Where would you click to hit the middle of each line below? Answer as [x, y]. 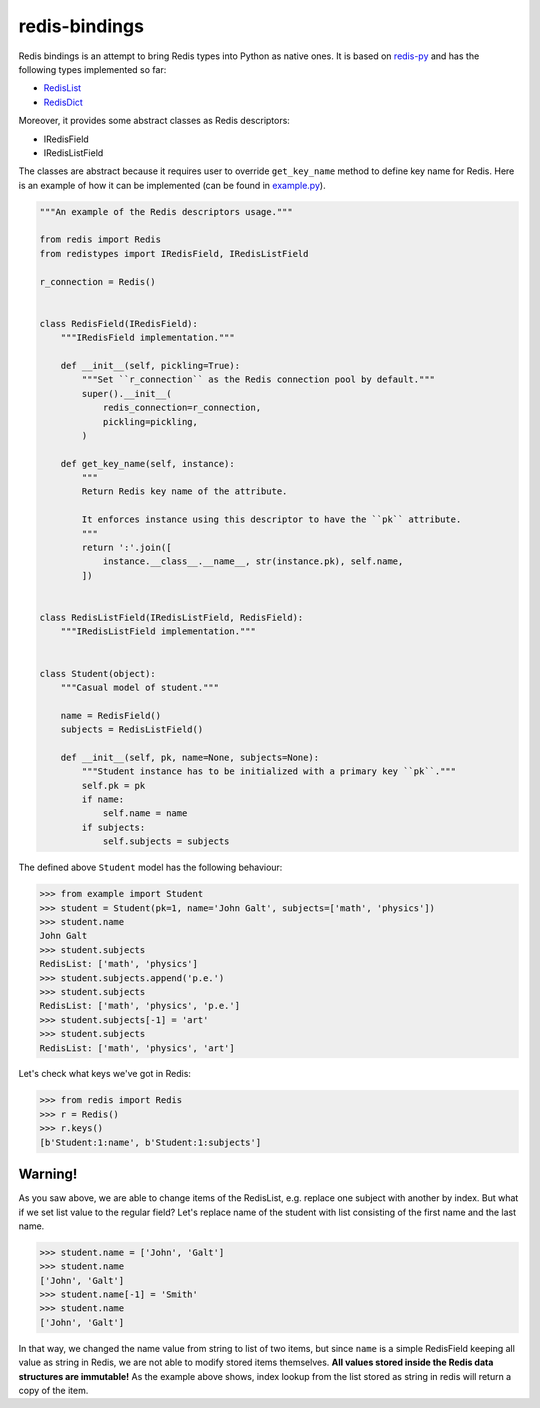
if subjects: [113, 827]
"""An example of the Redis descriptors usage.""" [166, 211]
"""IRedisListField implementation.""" [158, 631]
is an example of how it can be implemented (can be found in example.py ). [172, 185]
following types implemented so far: [92, 69]
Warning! [48, 1174]
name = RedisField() [111, 715]
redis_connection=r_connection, [182, 408]
